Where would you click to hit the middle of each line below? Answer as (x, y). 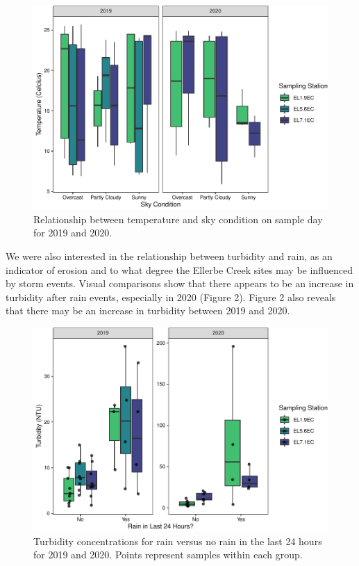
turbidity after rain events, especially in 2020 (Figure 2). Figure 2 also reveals (171, 297)
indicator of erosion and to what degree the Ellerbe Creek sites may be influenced (179, 269)
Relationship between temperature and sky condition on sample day (178, 219)
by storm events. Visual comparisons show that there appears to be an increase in (180, 283)
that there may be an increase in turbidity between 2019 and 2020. (148, 310)
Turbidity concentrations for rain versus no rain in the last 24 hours (178, 541)
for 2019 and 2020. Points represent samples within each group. (168, 555)
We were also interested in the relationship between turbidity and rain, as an (169, 256)
